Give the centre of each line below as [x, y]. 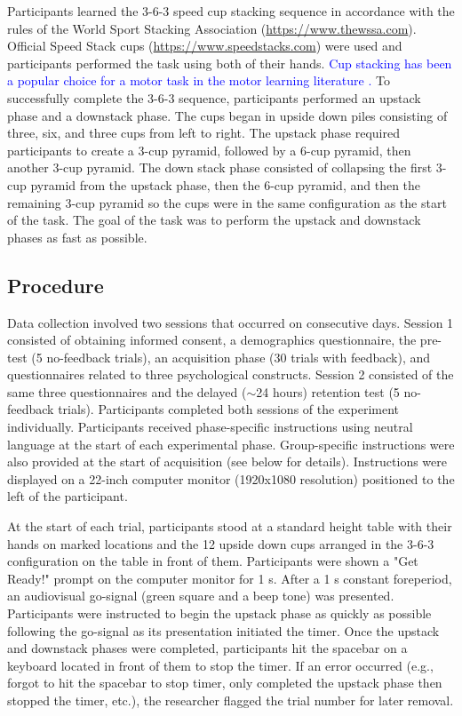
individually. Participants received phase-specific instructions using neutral [210, 427]
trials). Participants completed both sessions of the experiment [228, 409]
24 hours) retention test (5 [328, 391]
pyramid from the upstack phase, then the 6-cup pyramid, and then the [226, 184]
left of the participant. [68, 496]
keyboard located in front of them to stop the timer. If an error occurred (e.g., [220, 665]
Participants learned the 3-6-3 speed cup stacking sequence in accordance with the [231, 11]
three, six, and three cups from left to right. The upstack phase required [203, 133]
